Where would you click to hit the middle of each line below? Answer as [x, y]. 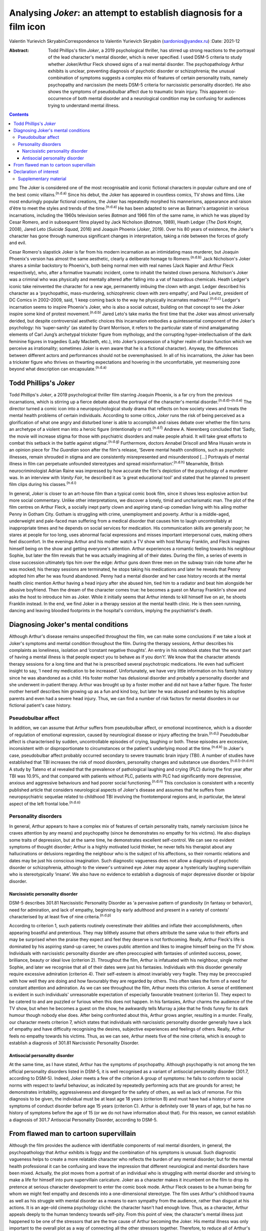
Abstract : [19, 50]
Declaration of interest [36, 172]
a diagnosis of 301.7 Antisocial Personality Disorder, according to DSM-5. [83, 1120]
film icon [27, 27]
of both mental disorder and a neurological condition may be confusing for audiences [159, 98]
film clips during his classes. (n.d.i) [43, 484]
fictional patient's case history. [40, 705]
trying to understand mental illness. [84, 105]
